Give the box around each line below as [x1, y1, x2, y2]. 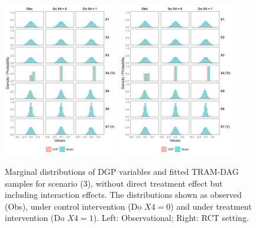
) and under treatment [170, 200, 252, 212]
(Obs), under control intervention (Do [5, 200, 142, 212]
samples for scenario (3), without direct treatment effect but [5, 177, 223, 189]
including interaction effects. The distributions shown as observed [5, 188, 242, 201]
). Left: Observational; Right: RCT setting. [93, 211, 249, 224]
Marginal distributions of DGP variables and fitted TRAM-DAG [5, 165, 239, 177]
